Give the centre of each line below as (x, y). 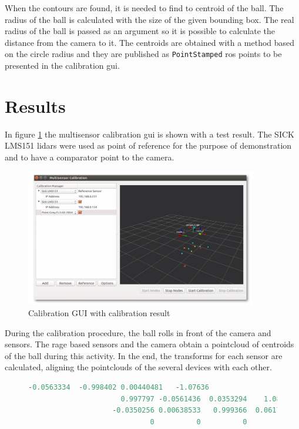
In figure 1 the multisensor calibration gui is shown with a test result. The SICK (149, 134)
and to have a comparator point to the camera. (90, 157)
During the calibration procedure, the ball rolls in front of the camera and (138, 332)
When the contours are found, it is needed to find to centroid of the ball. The (144, 8)
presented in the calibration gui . (62, 66)
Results (35, 105)
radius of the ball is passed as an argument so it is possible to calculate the (140, 31)
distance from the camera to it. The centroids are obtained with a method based (150, 42)
